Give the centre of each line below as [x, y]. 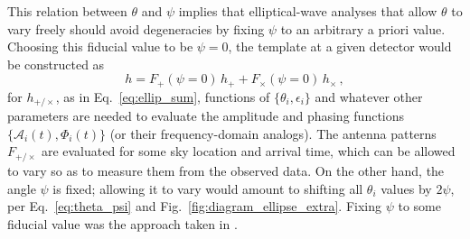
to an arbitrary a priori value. [363, 28]
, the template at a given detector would [340, 46]
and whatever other [369, 96]
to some [419, 206]
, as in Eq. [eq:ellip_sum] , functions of [163, 96]
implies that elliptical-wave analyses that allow [308, 11]
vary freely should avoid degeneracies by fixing [136, 28]
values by [406, 188]
